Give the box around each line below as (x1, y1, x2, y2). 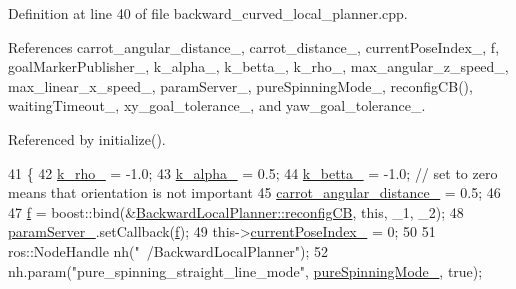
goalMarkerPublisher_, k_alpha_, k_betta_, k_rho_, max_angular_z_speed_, (8, 56, 509, 77)
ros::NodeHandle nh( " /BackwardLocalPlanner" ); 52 (8, 240, 329, 261)
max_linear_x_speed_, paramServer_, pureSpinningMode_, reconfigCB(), (8, 75, 473, 96)
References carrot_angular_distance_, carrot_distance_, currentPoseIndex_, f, (8, 36, 500, 57)
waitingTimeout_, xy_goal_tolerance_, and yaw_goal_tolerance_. (8, 95, 426, 116)
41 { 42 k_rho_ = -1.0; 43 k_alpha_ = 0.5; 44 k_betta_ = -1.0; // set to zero (8, 162, 498, 183)
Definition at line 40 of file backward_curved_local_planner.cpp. (8, 3, 408, 23)
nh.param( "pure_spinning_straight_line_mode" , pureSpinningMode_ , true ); (8, 260, 483, 281)
